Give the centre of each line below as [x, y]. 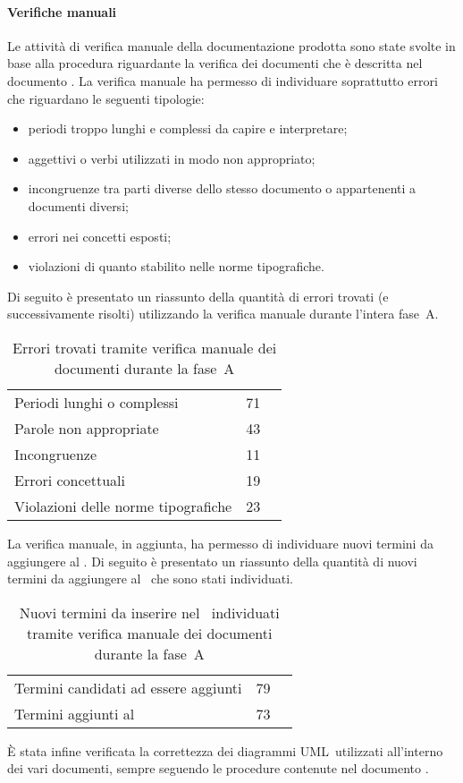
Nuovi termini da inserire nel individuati [149, 612]
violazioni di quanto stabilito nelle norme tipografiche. [176, 266]
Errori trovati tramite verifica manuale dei [145, 347]
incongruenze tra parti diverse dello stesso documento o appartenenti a [222, 188]
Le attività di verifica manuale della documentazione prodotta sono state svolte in [231, 45]
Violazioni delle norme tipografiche [123, 506]
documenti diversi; [78, 205]
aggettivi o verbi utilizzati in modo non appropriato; [172, 158]
